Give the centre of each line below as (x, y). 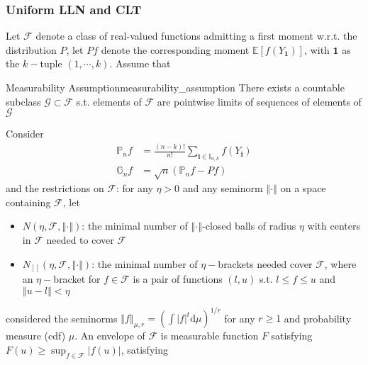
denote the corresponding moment (175, 49)
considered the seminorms (62, 318)
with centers (334, 226)
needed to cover (80, 239)
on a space (303, 188)
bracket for (77, 279)
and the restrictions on (55, 188)
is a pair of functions (178, 279)
